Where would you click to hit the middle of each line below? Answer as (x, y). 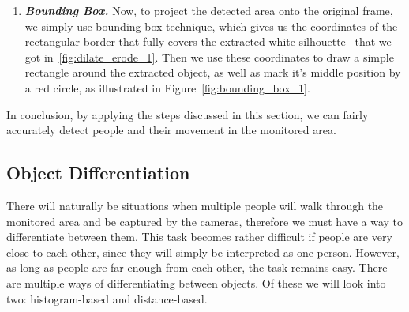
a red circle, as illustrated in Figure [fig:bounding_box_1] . (167, 87)
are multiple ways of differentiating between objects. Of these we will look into (196, 282)
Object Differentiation (98, 173)
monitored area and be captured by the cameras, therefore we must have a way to (204, 221)
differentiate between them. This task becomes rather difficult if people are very (199, 237)
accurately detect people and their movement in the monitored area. (171, 130)
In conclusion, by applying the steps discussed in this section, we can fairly (188, 114)
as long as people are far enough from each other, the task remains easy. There (197, 267)
